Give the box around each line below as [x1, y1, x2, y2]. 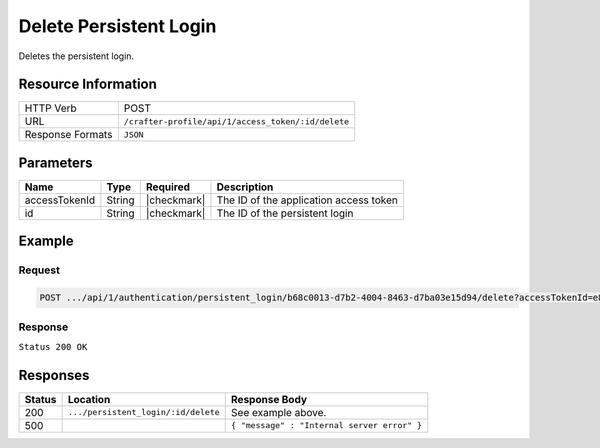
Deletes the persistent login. [18, 50, 135, 62]
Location [67, 392, 111, 406]
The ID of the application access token [216, 193, 399, 207]
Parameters [18, 154, 93, 171]
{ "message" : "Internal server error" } [230, 420, 423, 431]
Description [216, 180, 274, 194]
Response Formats [24, 128, 113, 142]
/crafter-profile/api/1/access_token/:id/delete [123, 116, 350, 127]
